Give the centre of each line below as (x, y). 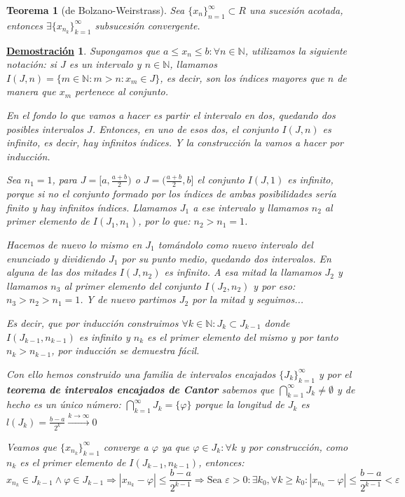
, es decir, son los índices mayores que (242, 77)
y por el (335, 373)
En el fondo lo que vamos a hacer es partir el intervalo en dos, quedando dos (171, 114)
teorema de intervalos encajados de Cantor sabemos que (140, 389)
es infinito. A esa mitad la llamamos (243, 272)
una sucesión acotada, (296, 10)
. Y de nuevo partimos (128, 299)
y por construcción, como (294, 446)
